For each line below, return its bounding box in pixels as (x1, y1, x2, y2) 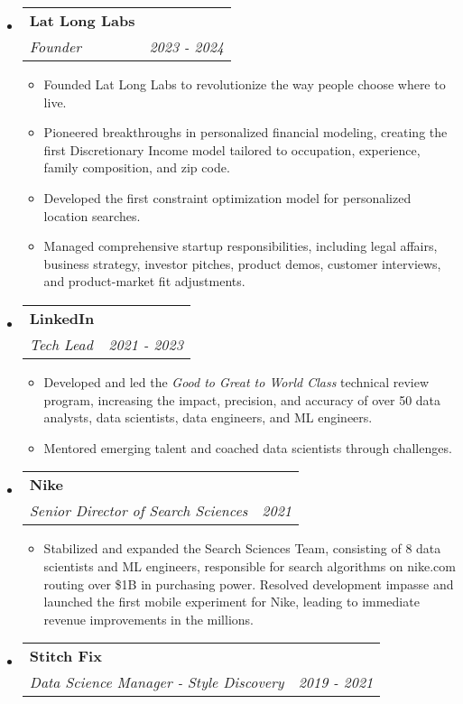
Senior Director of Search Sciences (29, 500, 248, 522)
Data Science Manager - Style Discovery (29, 672, 284, 693)
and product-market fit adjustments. (43, 272, 245, 291)
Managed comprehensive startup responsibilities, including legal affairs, (43, 236, 438, 255)
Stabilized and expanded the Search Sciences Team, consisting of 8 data (43, 539, 441, 558)
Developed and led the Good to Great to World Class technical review (43, 372, 430, 391)
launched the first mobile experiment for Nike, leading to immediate (43, 592, 420, 611)
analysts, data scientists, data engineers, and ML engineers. (43, 408, 373, 427)
